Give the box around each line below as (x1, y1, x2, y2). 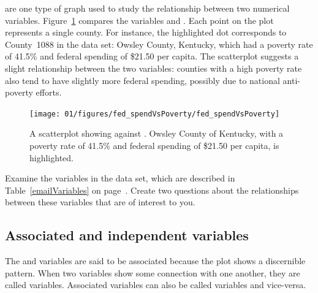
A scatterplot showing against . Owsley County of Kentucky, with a (29, 127, 284, 140)
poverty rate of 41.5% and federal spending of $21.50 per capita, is (29, 139, 279, 151)
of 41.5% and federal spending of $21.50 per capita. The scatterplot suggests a (5, 50, 299, 63)
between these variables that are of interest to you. (5, 196, 195, 208)
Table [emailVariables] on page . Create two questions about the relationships (5, 183, 299, 196)
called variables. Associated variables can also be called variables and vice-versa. (5, 278, 306, 291)
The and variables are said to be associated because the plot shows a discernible (5, 254, 306, 267)
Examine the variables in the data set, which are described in (5, 172, 235, 185)
